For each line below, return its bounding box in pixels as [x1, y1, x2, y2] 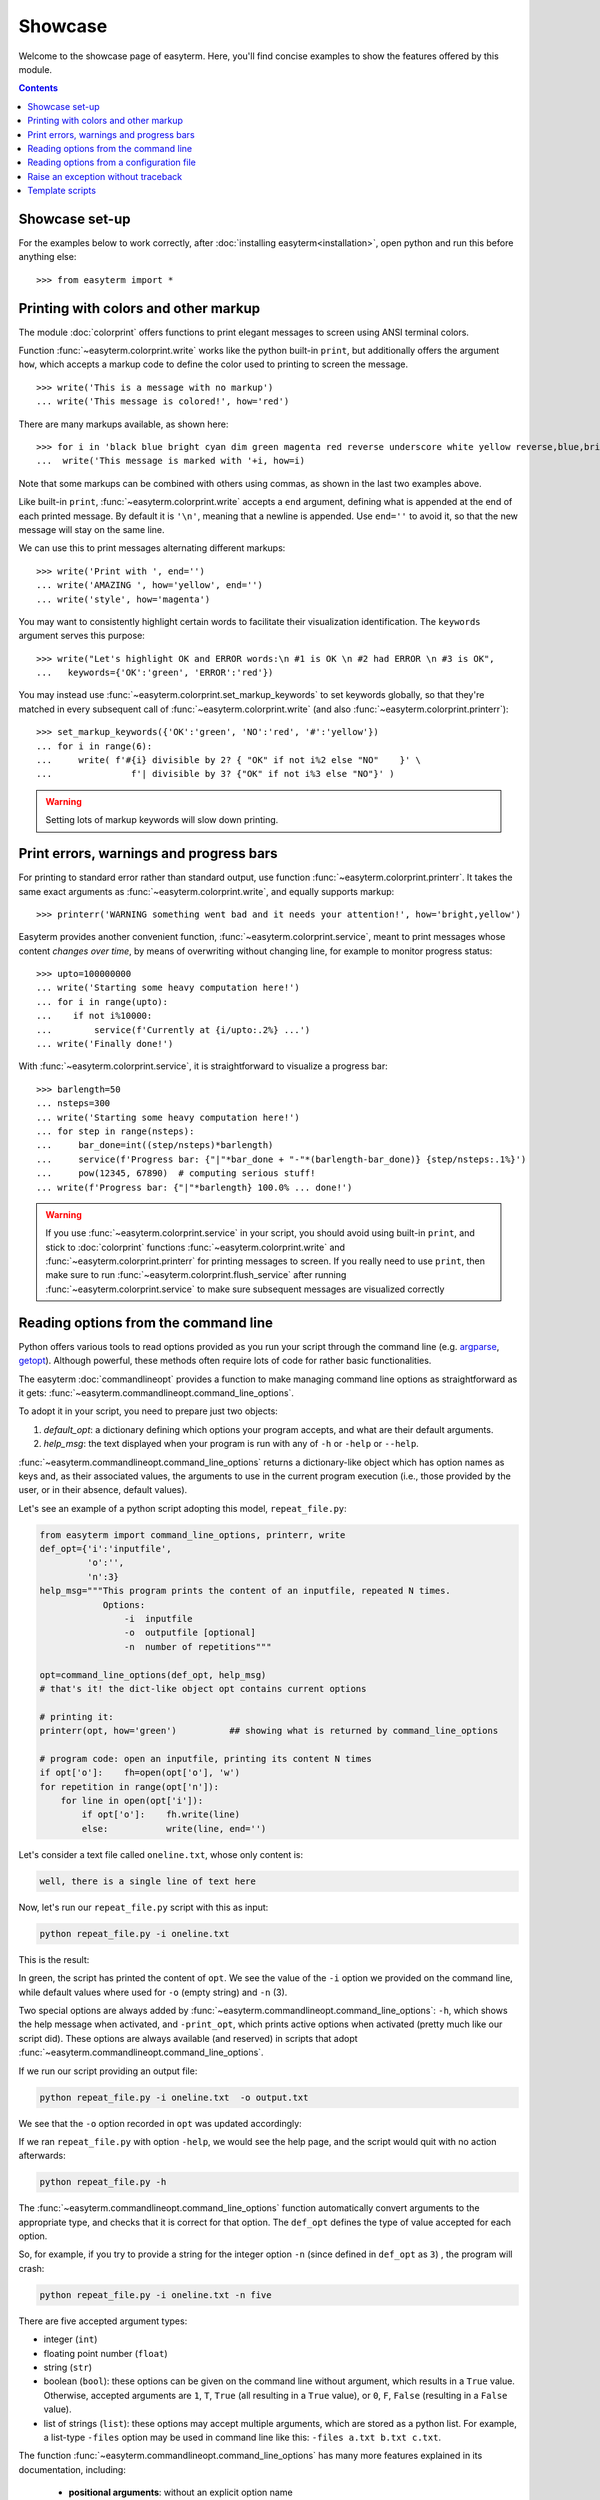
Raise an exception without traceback [27, 170, 183, 182]
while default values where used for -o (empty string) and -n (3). [18, 1986, 288, 1998]
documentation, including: [18, 2463, 127, 2475]
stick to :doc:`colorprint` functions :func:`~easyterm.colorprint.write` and [45, 1241, 345, 1253]
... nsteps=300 [36, 1098, 111, 1109]
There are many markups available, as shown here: [18, 418, 229, 430]
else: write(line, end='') [81, 1823, 267, 1834]
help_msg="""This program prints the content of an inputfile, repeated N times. [39, 1585, 452, 1597]
